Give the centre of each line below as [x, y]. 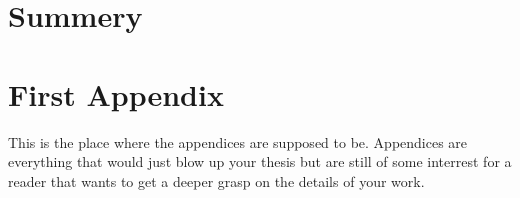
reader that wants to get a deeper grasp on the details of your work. [216, 180]
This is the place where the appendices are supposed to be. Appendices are [238, 141]
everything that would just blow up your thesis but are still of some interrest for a [260, 161]
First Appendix [116, 93]
